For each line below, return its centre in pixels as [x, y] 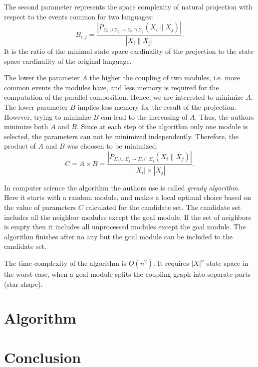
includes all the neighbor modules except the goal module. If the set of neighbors [128, 217]
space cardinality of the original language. [68, 61]
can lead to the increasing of [144, 116]
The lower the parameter [42, 78]
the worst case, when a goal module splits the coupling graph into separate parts [128, 274]
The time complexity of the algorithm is [65, 263]
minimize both [26, 126]
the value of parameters [40, 207]
